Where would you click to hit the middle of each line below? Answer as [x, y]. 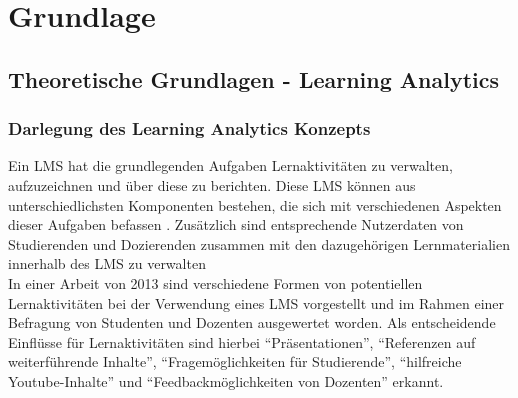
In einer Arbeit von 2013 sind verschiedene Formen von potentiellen [215, 282]
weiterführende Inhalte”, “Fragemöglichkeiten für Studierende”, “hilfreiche [235, 361]
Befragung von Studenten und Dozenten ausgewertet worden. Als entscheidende [252, 322]
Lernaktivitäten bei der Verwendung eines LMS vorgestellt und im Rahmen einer [256, 302]
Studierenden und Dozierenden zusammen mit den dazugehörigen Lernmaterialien [259, 243]
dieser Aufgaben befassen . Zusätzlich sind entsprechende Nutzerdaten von [236, 224]
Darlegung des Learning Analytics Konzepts [189, 128]
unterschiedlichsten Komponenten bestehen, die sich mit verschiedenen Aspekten [255, 204]
